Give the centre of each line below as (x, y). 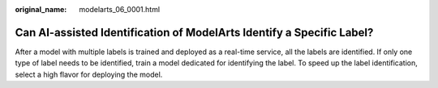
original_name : (41, 9)
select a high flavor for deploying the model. (89, 74)
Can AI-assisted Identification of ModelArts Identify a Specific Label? (194, 32)
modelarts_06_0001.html (120, 9)
